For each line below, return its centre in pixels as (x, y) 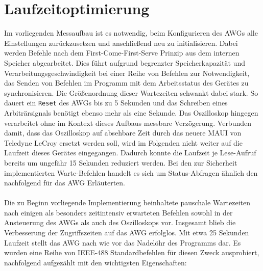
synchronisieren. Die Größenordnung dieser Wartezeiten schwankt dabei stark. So (131, 92)
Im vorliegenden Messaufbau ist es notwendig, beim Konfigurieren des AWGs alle (131, 33)
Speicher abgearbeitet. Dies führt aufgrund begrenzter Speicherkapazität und (125, 62)
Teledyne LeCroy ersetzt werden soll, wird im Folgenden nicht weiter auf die (123, 142)
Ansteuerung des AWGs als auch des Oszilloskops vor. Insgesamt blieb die (120, 222)
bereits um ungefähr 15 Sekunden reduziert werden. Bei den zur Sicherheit (121, 162)
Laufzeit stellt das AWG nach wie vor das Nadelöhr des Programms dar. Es (123, 242)
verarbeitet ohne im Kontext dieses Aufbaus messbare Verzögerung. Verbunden (128, 123)
